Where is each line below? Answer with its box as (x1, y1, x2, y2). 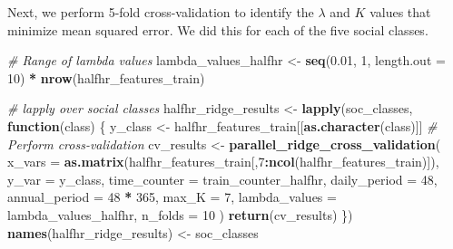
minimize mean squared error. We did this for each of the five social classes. (7, 20, 428, 39)
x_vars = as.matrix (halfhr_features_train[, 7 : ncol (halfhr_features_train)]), (7, 152, 439, 171)
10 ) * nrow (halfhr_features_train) (7, 68, 205, 87)
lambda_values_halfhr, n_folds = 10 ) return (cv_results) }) (7, 205, 353, 224)
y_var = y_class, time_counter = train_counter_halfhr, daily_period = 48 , (7, 169, 438, 188)
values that (369, 3, 431, 21)
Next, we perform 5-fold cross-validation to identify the (7, 3, 314, 21)
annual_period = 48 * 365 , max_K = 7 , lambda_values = (7, 187, 337, 206)
